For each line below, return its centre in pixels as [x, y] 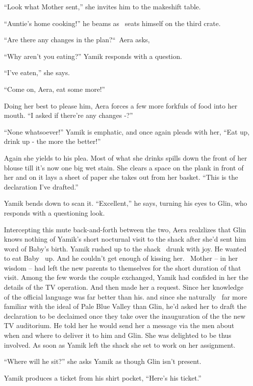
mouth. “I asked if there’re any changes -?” [69, 115]
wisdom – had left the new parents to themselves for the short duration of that [123, 267]
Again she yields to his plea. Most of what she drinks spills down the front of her [126, 157]
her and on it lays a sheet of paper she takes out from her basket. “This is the [121, 177]
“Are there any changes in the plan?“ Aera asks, [77, 40]
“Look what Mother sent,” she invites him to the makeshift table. [102, 6]
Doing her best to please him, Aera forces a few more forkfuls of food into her [121, 105]
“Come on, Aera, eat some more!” [55, 89]
